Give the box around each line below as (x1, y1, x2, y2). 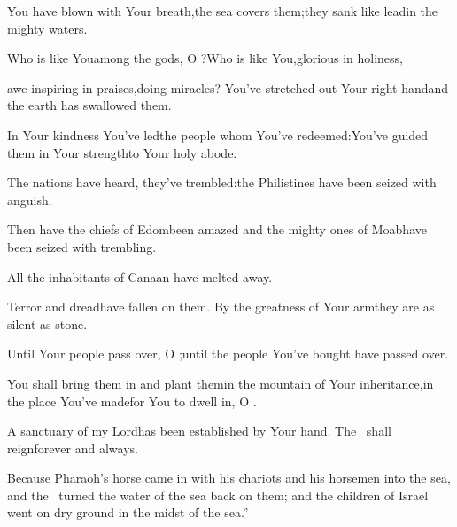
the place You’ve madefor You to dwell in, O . (7, 391, 257, 410)
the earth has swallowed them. (7, 96, 172, 114)
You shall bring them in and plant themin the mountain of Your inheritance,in (7, 374, 434, 392)
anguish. (7, 190, 52, 208)
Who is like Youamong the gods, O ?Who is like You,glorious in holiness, (7, 49, 403, 67)
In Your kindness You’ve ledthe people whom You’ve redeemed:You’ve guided (7, 125, 429, 144)
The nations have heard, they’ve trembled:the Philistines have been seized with (7, 173, 437, 192)
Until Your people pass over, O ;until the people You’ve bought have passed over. (7, 344, 449, 363)
